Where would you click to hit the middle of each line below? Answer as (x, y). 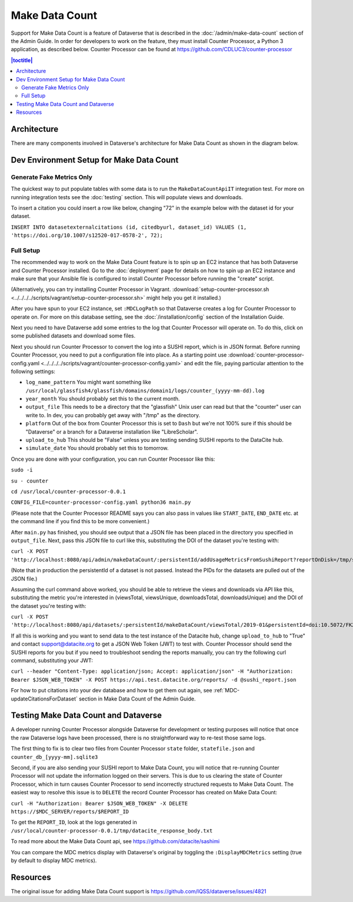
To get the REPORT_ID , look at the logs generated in (74, 822)
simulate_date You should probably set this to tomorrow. (97, 448)
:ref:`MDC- (227, 690)
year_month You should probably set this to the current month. (103, 399)
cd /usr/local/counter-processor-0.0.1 (68, 491)
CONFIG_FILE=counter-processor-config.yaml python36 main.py (101, 503)
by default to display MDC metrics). (54, 860)
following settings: (33, 371)
